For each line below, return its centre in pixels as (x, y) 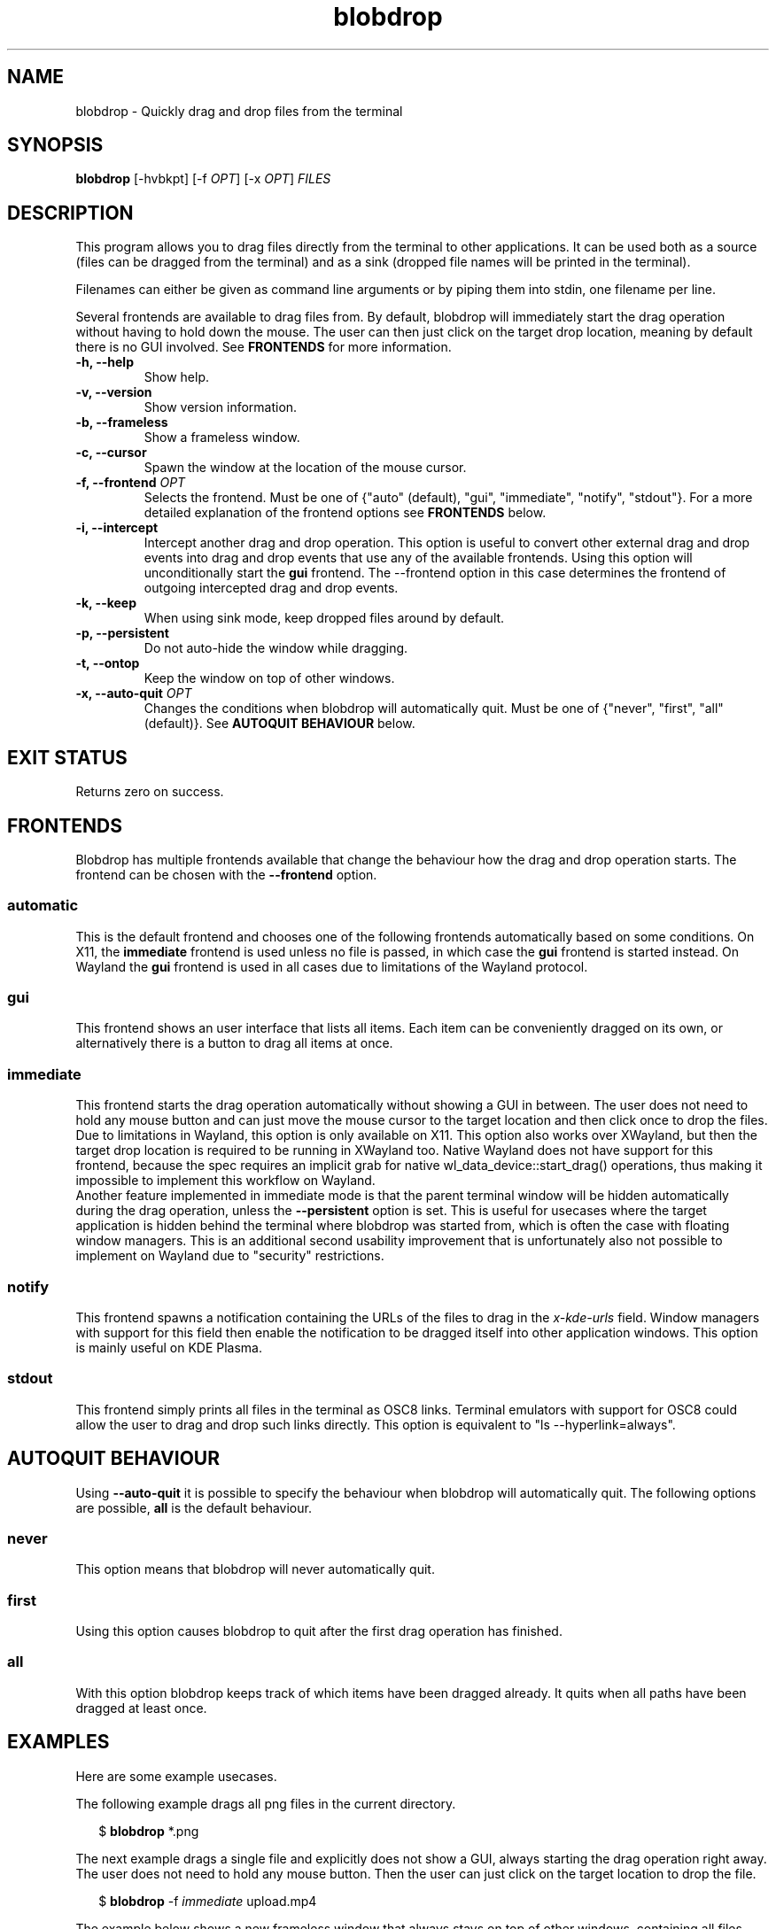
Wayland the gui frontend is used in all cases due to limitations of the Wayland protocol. (332, 966)
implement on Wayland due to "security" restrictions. (230, 1256)
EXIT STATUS (67, 757)
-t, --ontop (108, 663)
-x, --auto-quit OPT (134, 693)
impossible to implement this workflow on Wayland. (225, 1181)
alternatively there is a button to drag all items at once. (234, 1043)
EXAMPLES (58, 1742)
